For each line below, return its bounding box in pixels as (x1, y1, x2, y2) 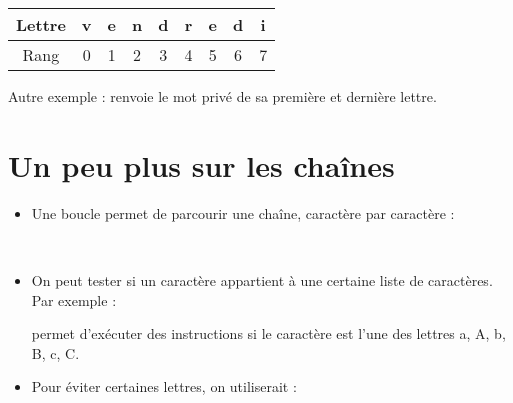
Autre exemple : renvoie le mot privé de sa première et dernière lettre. (8, 86, 437, 106)
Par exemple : (31, 289, 117, 310)
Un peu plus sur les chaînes (8, 144, 395, 185)
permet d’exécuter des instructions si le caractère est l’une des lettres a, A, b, (31, 323, 506, 344)
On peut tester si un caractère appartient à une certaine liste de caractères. (31, 269, 493, 290)
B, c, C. (31, 342, 80, 363)
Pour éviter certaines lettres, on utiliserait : (31, 376, 297, 397)
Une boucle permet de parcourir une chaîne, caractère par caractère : (31, 202, 455, 223)
